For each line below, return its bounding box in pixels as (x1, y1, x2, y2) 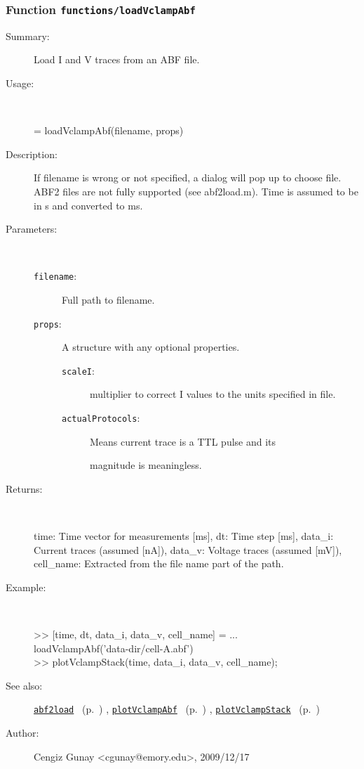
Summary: (6, 28, 50, 43)
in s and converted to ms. (34, 198, 143, 212)
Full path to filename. (62, 292, 155, 306)
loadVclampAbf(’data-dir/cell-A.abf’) (34, 640, 194, 655)
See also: (6, 678, 43, 692)
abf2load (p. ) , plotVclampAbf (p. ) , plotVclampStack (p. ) (34, 702, 320, 716)
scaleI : (62, 363, 95, 377)
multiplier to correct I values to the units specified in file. (90, 387, 336, 401)
